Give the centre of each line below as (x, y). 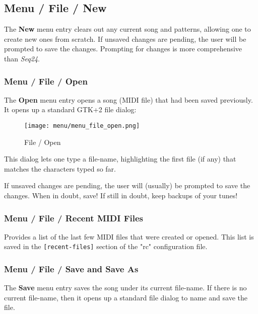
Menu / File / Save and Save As (71, 269)
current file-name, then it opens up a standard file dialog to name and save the (126, 297)
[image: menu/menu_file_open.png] (82, 126)
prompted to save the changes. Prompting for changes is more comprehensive (123, 49)
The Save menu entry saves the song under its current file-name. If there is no (125, 288)
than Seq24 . (22, 58)
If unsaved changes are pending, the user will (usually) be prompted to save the (127, 185)
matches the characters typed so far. (60, 168)
